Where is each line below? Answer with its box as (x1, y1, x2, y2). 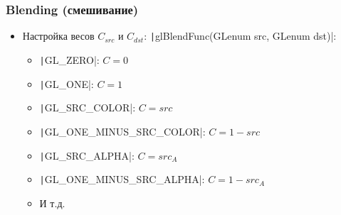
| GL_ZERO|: (39, 52, 100, 67)
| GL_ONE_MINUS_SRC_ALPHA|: (39, 172, 205, 187)
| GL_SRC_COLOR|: (39, 100, 136, 115)
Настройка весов (22, 28, 95, 43)
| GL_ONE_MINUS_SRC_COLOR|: (39, 123, 206, 138)
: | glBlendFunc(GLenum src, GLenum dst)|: (144, 28, 337, 43)
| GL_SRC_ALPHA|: (39, 148, 135, 162)
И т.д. (39, 195, 65, 210)
